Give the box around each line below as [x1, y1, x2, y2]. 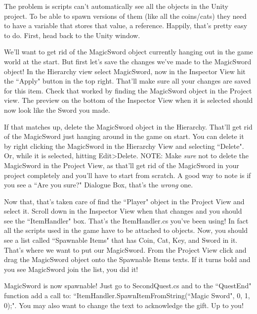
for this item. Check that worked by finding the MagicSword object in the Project [4, 85, 252, 95]
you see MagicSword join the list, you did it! [4, 264, 138, 274]
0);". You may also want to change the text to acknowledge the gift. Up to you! [4, 300, 244, 310]
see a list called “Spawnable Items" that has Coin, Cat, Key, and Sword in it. [4, 235, 238, 245]
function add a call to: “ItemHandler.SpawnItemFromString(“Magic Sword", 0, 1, [4, 290, 250, 301]
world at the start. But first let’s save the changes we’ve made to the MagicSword [4, 56, 252, 66]
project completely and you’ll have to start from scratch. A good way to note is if [4, 170, 251, 180]
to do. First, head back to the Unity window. [4, 30, 140, 40]
